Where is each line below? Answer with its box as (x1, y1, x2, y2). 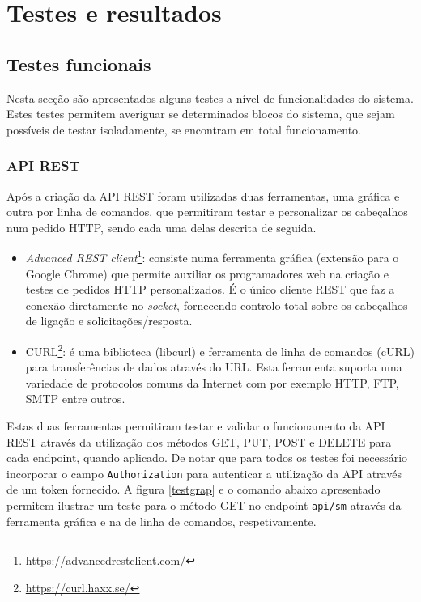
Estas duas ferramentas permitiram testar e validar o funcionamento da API (6, 418, 385, 435)
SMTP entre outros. (25, 390, 125, 407)
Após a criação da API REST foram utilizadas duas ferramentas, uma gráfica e (6, 187, 400, 204)
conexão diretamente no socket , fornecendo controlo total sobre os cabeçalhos (25, 296, 408, 313)
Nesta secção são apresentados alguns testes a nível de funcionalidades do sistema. (6, 89, 414, 106)
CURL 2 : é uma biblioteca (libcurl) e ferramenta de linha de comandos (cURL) (25, 340, 415, 359)
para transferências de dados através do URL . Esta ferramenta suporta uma (25, 358, 402, 375)
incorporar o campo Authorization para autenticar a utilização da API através (6, 464, 402, 481)
